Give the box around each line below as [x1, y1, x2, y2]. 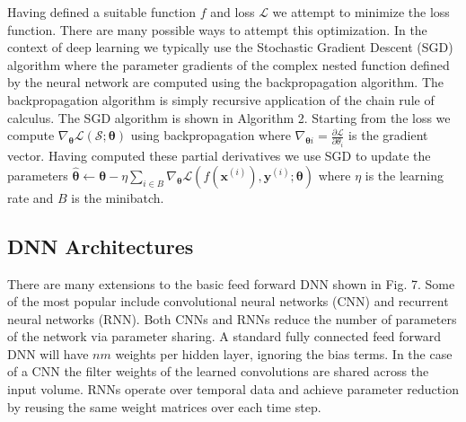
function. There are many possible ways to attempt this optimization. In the [7, 20, 427, 39]
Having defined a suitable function [7, 3, 197, 21]
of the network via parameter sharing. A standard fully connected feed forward [7, 327, 442, 346]
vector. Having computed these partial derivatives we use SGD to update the [7, 146, 431, 165]
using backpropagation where [130, 126, 291, 145]
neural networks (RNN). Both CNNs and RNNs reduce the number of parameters [7, 309, 457, 328]
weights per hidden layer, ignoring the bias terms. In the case [115, 344, 453, 363]
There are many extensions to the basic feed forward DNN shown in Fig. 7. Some [7, 274, 455, 293]
